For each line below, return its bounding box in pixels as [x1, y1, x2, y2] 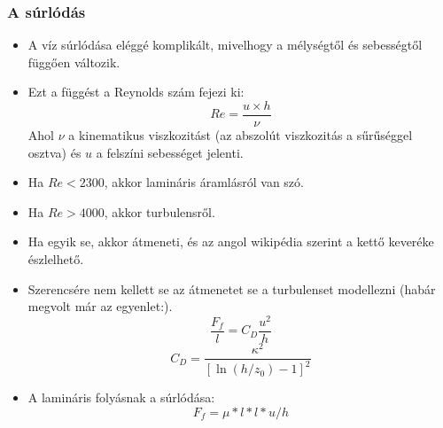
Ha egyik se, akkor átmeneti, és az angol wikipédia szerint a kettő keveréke [27, 232, 434, 251]
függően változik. [27, 52, 120, 71]
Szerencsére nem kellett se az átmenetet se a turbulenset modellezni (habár [27, 279, 436, 298]
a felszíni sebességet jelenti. [96, 143, 244, 161]
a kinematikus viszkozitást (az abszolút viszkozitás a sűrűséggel [68, 126, 413, 144]
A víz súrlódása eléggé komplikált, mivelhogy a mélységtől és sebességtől [27, 35, 423, 54]
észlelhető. [27, 250, 84, 268]
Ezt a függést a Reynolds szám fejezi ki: [27, 82, 245, 101]
